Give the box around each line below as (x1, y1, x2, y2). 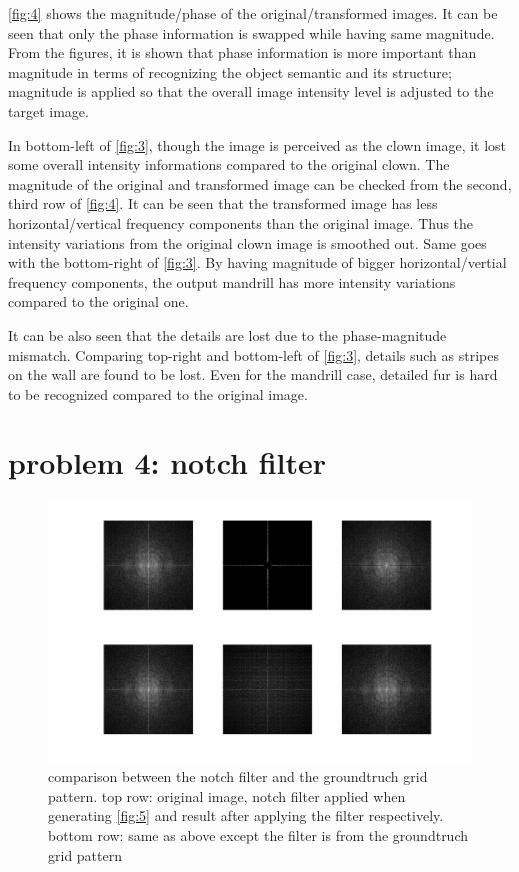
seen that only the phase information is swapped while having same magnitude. (8, 22, 495, 43)
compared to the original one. (8, 291, 189, 312)
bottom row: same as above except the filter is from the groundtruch (48, 825, 469, 846)
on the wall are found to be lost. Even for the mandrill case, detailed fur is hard (8, 364, 498, 385)
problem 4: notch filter (8, 442, 327, 483)
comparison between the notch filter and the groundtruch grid (48, 766, 428, 787)
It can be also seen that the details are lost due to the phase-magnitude (8, 324, 447, 345)
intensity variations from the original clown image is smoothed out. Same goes (8, 232, 487, 253)
